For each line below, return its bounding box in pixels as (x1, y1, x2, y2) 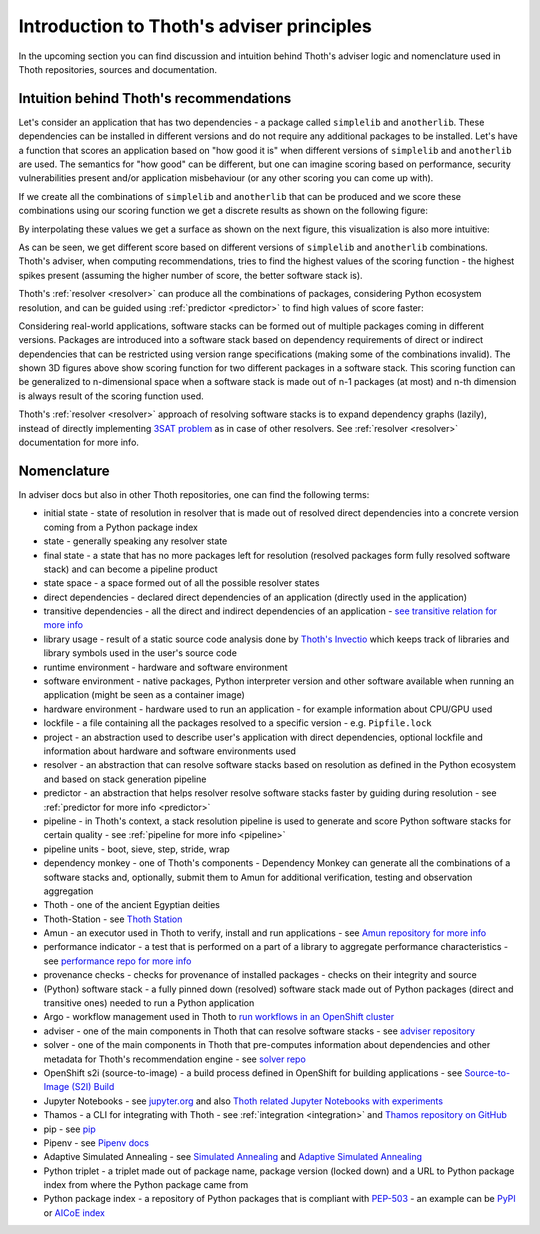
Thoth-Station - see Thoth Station (43, 913, 183, 925)
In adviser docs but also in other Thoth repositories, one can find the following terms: (18, 488, 370, 500)
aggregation (43, 885, 94, 897)
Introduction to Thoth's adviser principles (18, 15, 372, 37)
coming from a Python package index (43, 521, 199, 533)
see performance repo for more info (43, 955, 192, 967)
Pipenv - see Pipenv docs (43, 1136, 150, 1149)
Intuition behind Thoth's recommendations (18, 90, 292, 107)
